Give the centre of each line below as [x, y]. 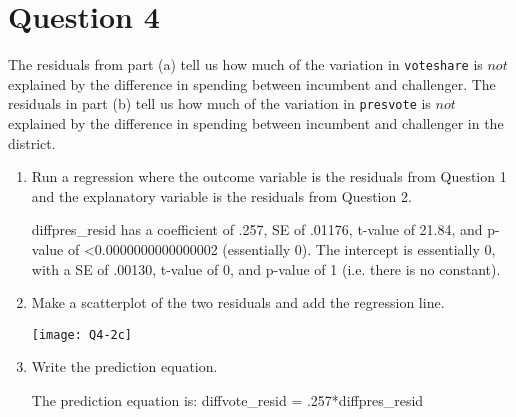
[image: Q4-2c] [82, 334]
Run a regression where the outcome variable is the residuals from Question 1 [269, 176]
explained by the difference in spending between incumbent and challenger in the [256, 123]
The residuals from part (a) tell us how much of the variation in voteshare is [245, 64]
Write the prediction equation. [124, 366]
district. [32, 142]
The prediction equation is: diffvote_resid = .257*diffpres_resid [227, 400]
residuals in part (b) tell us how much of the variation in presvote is [219, 103]
